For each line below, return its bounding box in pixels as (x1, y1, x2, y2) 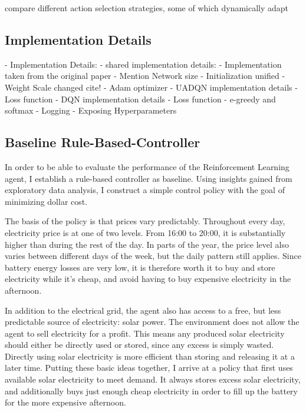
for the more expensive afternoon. (5, 396, 126, 408)
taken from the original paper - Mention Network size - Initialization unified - (5, 69, 285, 82)
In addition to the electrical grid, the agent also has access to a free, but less (5, 304, 281, 316)
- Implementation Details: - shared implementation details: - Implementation (5, 58, 282, 70)
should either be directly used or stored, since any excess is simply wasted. (5, 338, 274, 351)
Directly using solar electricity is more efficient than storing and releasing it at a (5, 350, 295, 362)
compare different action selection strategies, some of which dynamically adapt (5, 2, 289, 14)
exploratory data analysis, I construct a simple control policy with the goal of (5, 184, 285, 196)
